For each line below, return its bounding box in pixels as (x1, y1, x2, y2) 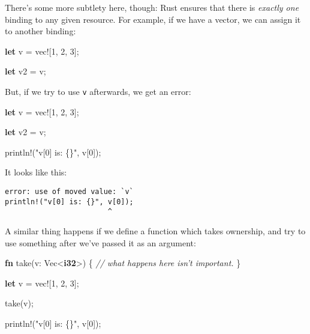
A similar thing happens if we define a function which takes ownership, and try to (5, 224, 306, 237)
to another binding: (5, 25, 76, 37)
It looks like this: (5, 166, 67, 178)
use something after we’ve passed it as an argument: (5, 236, 196, 249)
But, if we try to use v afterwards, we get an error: (5, 85, 191, 97)
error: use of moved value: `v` (5, 187, 134, 196)
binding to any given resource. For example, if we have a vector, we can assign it (5, 13, 301, 25)
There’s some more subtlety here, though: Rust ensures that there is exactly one (5, 1, 299, 13)
